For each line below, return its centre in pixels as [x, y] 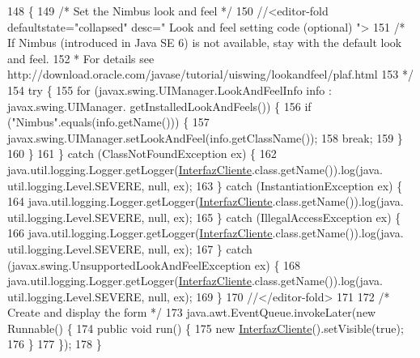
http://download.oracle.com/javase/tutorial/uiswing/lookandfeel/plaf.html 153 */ [210, 74]
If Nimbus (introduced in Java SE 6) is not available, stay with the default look [205, 43]
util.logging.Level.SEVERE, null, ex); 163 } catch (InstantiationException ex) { [205, 185]
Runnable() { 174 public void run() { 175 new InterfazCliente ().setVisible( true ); [206, 328]
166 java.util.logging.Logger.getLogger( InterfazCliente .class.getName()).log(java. [206, 233]
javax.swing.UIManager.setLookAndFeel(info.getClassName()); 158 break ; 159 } [205, 137]
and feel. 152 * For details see [81, 58]
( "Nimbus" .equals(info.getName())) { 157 [108, 122]
